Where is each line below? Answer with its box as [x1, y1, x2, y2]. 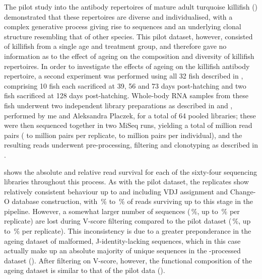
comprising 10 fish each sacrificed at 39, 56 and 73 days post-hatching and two [4, 80, 246, 91]
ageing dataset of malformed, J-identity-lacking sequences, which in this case [4, 235, 241, 246]
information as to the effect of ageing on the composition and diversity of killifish [4, 50, 254, 61]
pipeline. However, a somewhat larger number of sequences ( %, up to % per [4, 205, 240, 216]
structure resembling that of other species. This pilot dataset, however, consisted [4, 31, 253, 41]
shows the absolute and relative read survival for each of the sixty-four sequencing [4, 166, 257, 177]
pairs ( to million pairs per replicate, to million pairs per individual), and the [4, 129, 242, 140]
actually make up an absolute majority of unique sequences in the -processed [4, 245, 241, 256]
